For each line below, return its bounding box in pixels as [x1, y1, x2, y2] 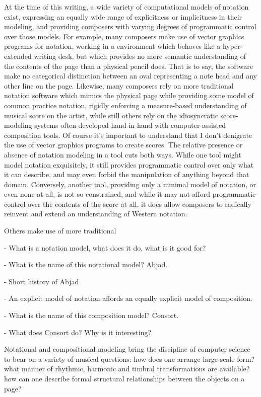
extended [4, 50, 32, 61]
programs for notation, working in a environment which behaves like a [4, 41, 221, 51]
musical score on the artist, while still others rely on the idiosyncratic [4, 110, 218, 120]
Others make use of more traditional [4, 225, 116, 236]
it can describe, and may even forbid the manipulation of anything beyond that [4, 169, 249, 180]
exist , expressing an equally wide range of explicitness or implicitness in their [4, 11, 242, 22]
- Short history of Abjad [4, 276, 79, 286]
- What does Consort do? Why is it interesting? [4, 327, 152, 337]
